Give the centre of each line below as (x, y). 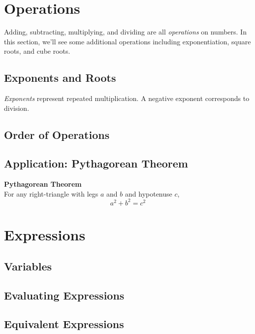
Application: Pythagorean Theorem (96, 163)
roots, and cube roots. (37, 51)
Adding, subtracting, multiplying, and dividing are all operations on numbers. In (125, 32)
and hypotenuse (149, 193)
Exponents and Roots (60, 78)
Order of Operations (57, 134)
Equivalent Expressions (64, 324)
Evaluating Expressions (64, 295)
